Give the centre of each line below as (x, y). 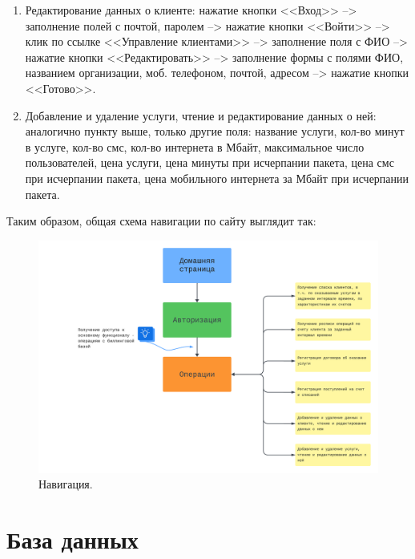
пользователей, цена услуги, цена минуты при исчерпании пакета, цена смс (210, 162)
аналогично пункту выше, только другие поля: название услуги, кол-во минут (215, 131)
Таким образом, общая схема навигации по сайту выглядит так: (161, 221)
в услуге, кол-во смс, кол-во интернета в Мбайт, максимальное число (195, 146)
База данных (73, 539)
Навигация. (66, 484)
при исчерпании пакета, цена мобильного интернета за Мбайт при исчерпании (217, 178)
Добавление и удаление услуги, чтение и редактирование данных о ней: (201, 115)
